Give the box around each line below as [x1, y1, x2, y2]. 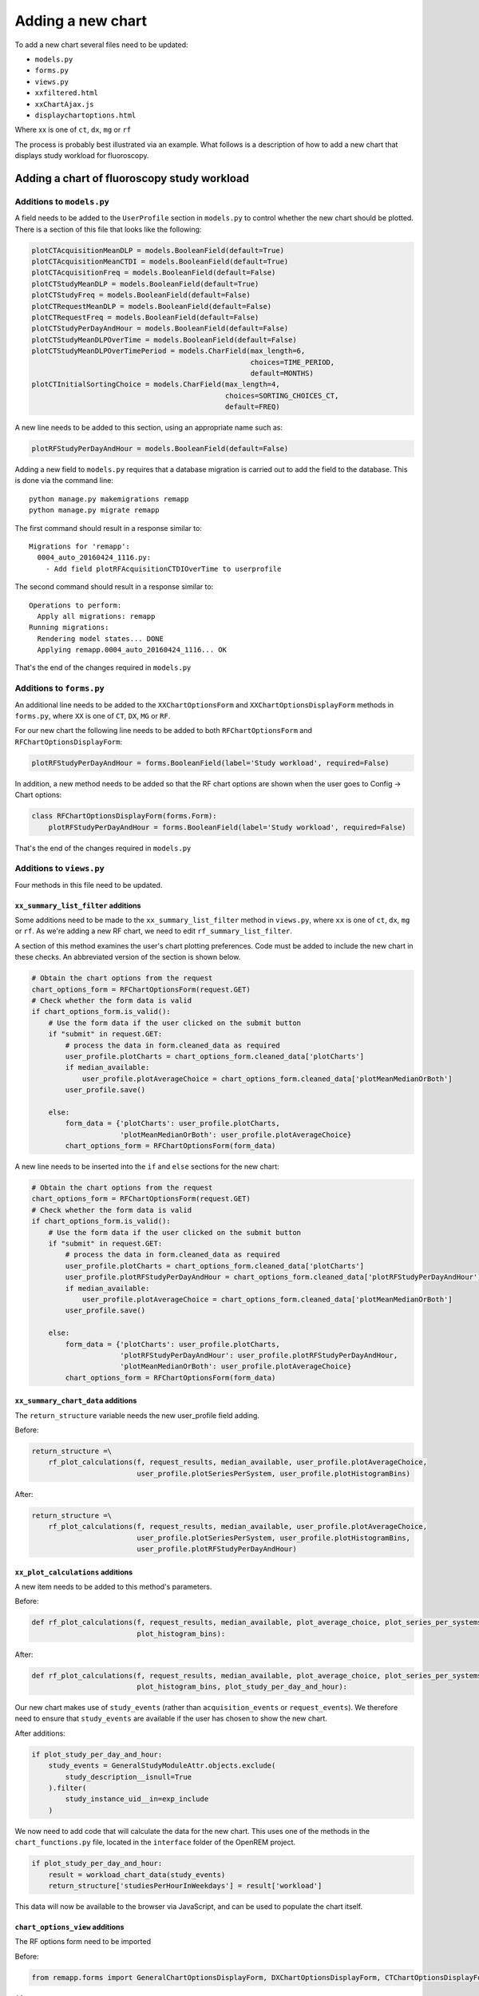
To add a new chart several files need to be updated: [14, 40, 188, 50]
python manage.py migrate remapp [29, 505, 160, 515]
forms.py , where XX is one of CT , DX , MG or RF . [14, 711, 171, 721]
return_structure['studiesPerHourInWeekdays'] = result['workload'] [48, 1881, 323, 1890]
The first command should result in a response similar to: [14, 523, 203, 533]
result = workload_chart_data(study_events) [48, 1870, 226, 1879]
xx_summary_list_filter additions [14, 901, 141, 910]
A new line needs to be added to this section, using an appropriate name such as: [14, 423, 283, 433]
